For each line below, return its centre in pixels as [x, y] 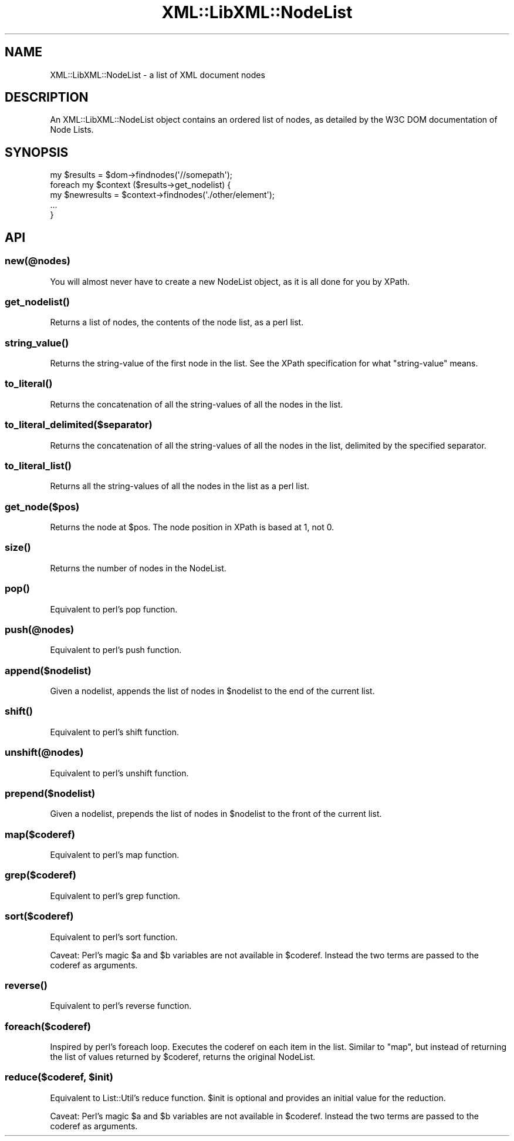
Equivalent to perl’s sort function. [114, 937]
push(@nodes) [40, 629]
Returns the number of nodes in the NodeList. [138, 568]
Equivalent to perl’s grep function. [115, 896]
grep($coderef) [40, 875]
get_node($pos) [42, 506]
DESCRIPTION [47, 97]
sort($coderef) [39, 916]
